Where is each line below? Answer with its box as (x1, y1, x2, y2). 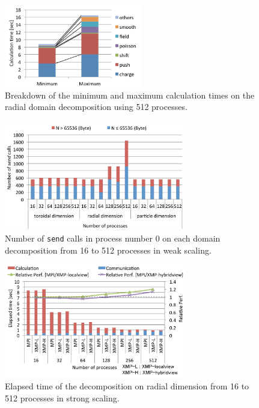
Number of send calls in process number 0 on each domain (5, 232, 221, 245)
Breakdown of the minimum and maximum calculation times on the (5, 88, 255, 101)
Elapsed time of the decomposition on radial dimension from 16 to (5, 380, 249, 392)
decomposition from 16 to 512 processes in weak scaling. (5, 243, 212, 256)
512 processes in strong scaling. (5, 391, 120, 404)
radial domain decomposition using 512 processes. (5, 100, 187, 113)
